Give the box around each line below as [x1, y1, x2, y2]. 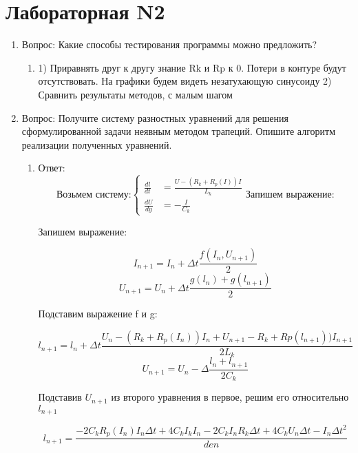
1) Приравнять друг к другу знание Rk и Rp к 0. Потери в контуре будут [38, 60, 346, 74]
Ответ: [38, 160, 65, 175]
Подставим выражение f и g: [38, 306, 158, 321]
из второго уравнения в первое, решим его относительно [111, 390, 349, 404]
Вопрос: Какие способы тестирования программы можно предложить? [21, 37, 317, 52]
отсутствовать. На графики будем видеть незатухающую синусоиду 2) [38, 74, 332, 88]
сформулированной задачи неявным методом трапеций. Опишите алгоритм [21, 124, 336, 138]
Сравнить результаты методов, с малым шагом [38, 87, 233, 101]
